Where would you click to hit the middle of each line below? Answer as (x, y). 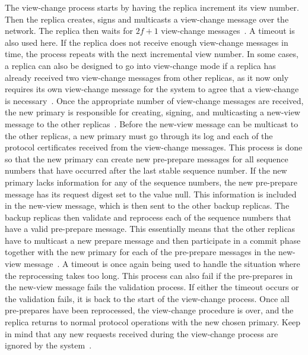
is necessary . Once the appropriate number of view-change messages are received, (154, 100)
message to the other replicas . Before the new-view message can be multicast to (152, 123)
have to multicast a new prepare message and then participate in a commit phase (153, 240)
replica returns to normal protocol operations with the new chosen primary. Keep (153, 322)
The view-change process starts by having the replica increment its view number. (152, 7)
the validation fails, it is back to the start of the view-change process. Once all (147, 298)
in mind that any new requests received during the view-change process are (142, 333)
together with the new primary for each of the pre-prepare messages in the (140, 252)
